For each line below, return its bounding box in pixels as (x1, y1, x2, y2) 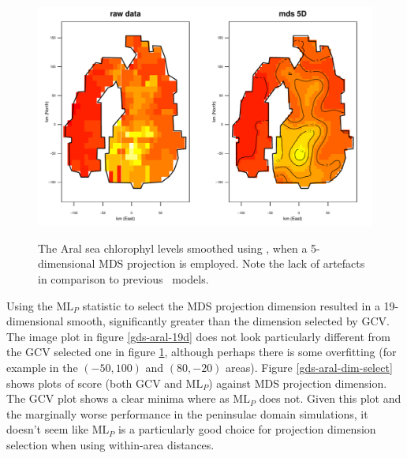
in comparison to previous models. (38, 271, 209, 287)
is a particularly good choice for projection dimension (118, 421, 376, 437)
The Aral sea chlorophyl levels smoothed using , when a (38, 239, 308, 256)
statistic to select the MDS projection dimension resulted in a (82, 297, 380, 313)
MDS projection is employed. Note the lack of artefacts (99, 255, 365, 272)
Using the (6, 297, 53, 313)
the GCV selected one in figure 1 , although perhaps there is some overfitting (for (6, 343, 397, 360)
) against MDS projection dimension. (208, 374, 387, 391)
